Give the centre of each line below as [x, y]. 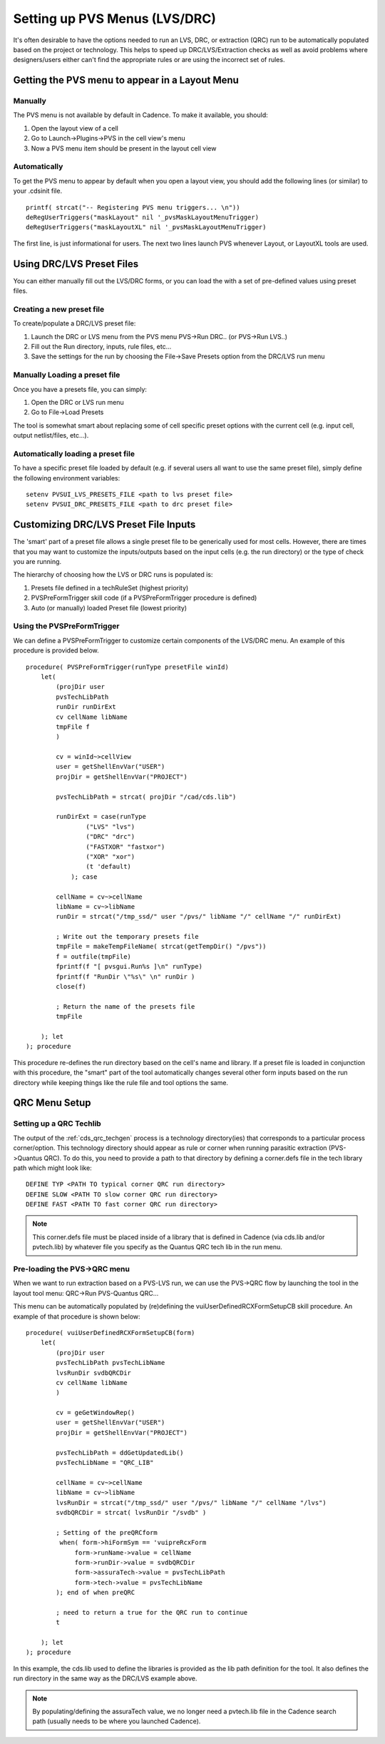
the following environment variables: [67, 478]
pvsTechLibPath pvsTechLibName [111, 1363]
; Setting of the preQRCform [107, 1532]
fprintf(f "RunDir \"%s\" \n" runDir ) [125, 977]
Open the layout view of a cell [75, 128]
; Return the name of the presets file [125, 1006]
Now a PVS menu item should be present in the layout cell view [124, 148]
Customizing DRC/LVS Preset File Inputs [104, 525]
